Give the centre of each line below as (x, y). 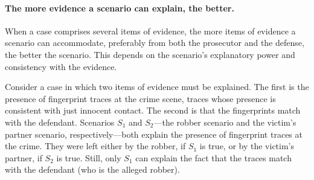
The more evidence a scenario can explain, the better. (120, 8)
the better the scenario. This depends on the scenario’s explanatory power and (150, 54)
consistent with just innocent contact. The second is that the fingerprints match (153, 110)
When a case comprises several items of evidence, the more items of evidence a (150, 31)
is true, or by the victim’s (247, 146)
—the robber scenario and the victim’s (225, 122)
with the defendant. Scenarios (60, 122)
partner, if (24, 157)
